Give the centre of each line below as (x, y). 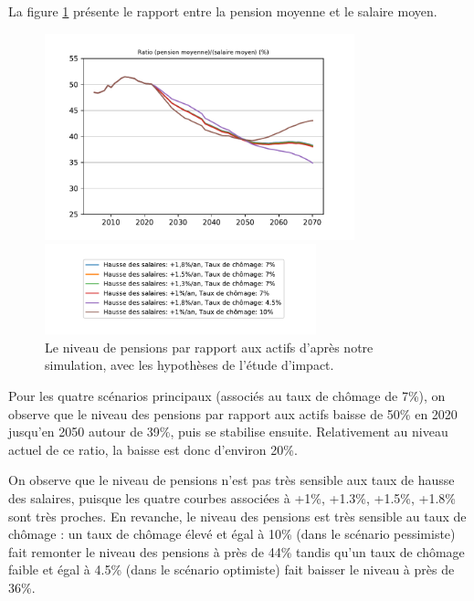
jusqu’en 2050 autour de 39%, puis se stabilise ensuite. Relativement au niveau (228, 432)
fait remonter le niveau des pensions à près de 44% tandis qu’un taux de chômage (237, 551)
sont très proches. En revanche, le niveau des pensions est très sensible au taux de (237, 516)
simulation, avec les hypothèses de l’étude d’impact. (190, 365)
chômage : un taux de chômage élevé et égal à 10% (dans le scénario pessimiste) (232, 534)
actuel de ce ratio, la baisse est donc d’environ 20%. (153, 449)
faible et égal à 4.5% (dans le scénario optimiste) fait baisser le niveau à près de (232, 569)
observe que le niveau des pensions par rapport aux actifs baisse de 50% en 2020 (233, 413)
